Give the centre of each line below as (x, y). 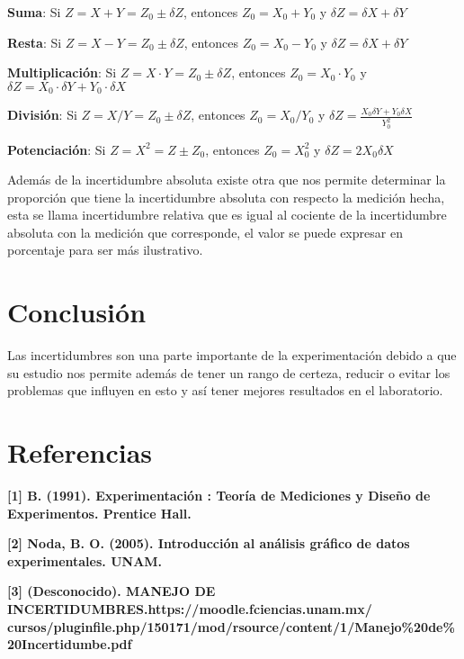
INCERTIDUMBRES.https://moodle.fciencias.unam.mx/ (190, 609)
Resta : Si (35, 42)
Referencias (80, 452)
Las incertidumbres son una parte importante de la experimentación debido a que (232, 355)
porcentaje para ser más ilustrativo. (105, 250)
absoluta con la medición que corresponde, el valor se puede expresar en (205, 232)
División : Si (42, 115)
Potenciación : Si (57, 149)
